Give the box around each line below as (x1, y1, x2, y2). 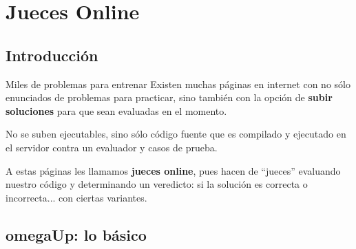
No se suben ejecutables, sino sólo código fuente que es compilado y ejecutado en (6, 127, 346, 141)
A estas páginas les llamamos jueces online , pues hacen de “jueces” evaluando (6, 163, 341, 177)
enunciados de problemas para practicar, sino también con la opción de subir (6, 90, 333, 105)
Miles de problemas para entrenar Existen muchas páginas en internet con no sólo (6, 76, 350, 91)
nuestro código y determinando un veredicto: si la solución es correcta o (6, 177, 308, 191)
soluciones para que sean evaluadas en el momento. (6, 103, 227, 118)
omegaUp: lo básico (6, 224, 147, 245)
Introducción (6, 44, 98, 65)
